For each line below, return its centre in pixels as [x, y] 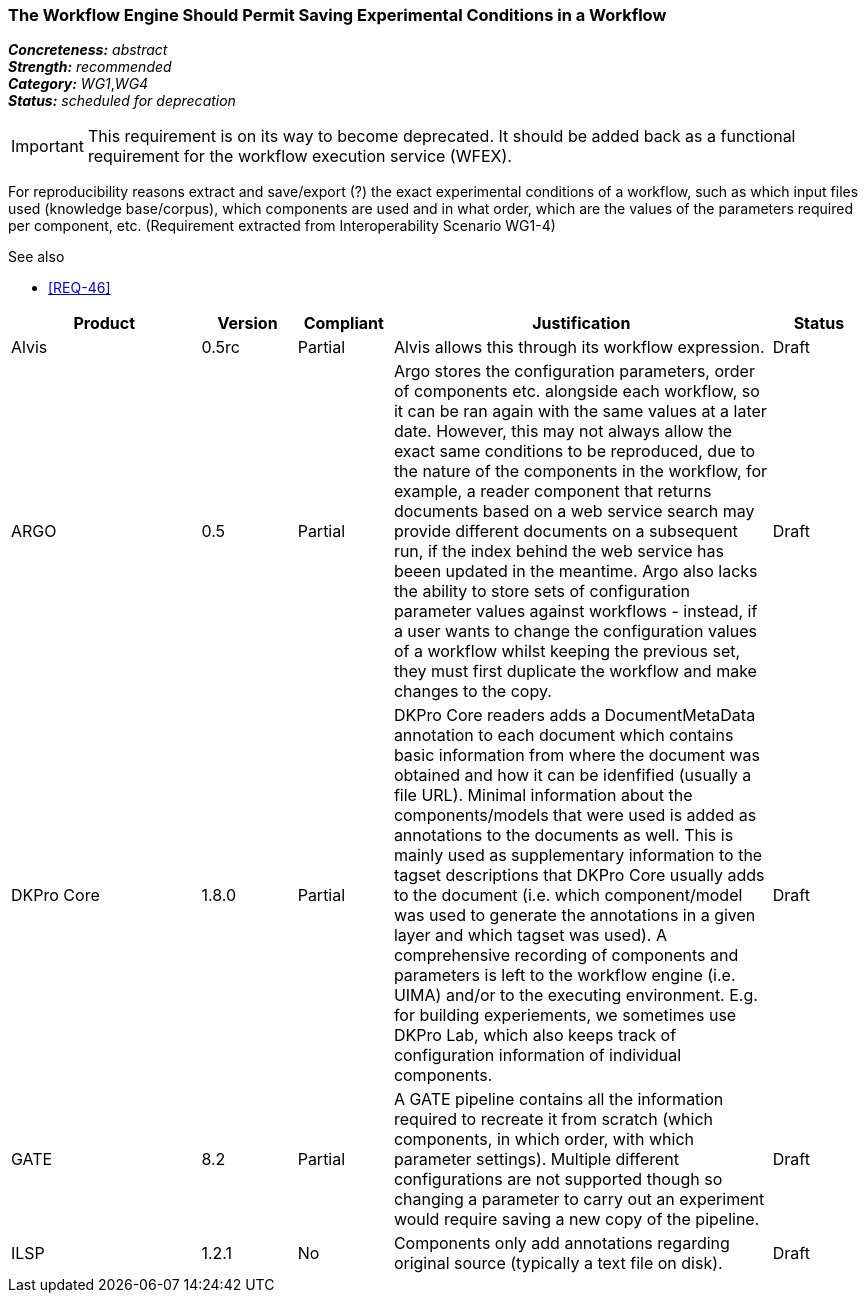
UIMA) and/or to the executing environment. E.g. [575, 995]
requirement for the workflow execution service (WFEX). [299, 156]
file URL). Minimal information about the [543, 795]
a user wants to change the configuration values [575, 631]
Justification [581, 323]
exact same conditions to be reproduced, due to [574, 451]
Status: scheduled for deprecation [122, 101]
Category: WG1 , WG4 [78, 84]
